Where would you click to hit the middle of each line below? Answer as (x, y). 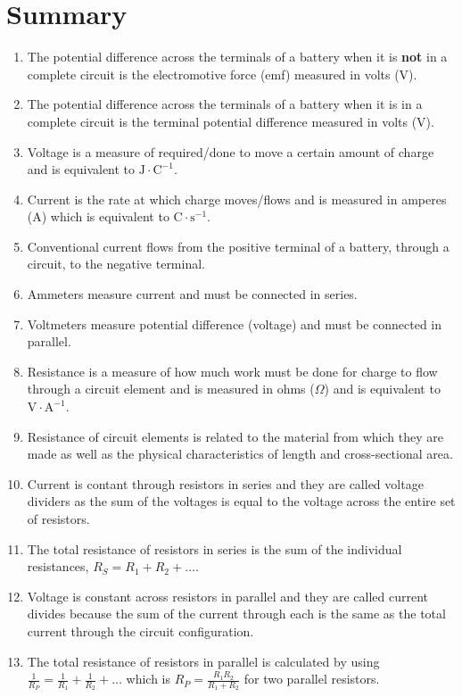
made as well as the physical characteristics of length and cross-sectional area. (240, 454)
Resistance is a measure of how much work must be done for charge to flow (232, 371)
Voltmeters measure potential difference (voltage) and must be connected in (235, 324)
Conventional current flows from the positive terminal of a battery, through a (238, 246)
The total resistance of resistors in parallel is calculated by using (203, 661)
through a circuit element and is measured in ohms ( (171, 389)
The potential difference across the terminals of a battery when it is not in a (237, 57)
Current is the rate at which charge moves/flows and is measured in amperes (237, 199)
